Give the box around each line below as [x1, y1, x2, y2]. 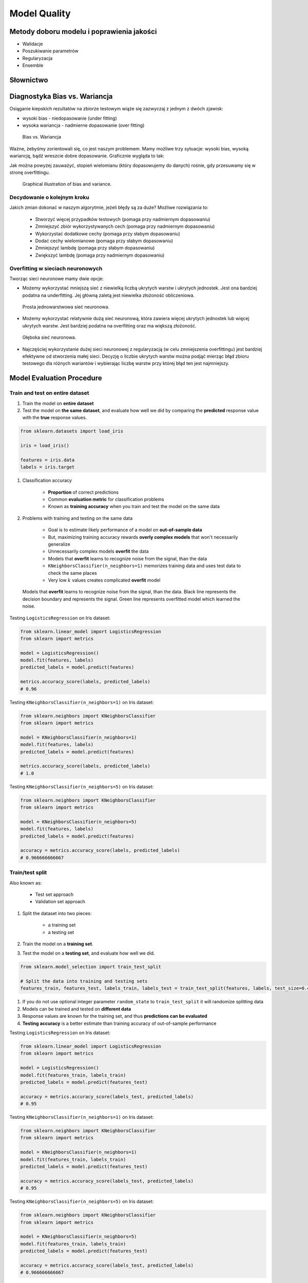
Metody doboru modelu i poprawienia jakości [9, 27, 157, 36]
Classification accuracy [22, 477, 72, 483]
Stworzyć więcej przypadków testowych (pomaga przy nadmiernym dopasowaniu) [35, 216, 210, 222]
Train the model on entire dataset [22, 400, 94, 406]
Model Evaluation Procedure [9, 374, 102, 382]
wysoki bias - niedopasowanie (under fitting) [22, 115, 118, 121]
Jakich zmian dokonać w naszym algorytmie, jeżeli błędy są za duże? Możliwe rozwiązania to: [9, 204, 209, 210]
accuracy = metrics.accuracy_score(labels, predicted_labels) [20, 847, 180, 853]
